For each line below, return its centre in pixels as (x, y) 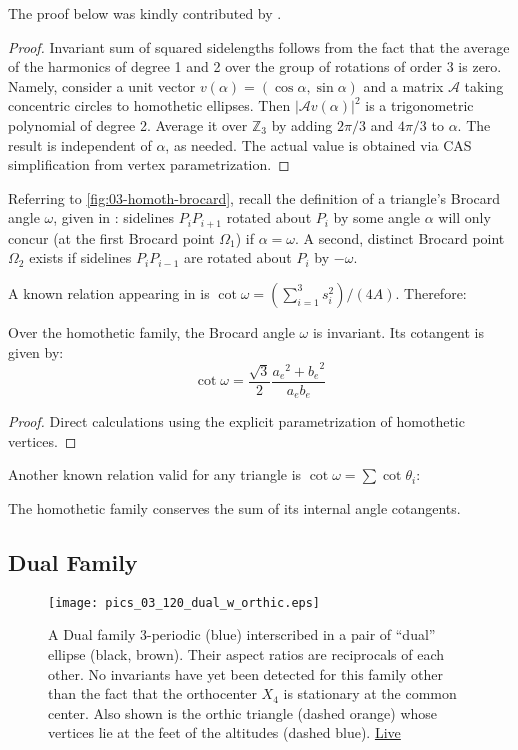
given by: (36, 351)
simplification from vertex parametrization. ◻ (149, 164)
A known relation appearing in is (109, 292)
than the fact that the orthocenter (152, 693)
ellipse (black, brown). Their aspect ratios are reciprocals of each (246, 654)
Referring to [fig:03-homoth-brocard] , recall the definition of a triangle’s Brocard (254, 197)
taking (484, 85)
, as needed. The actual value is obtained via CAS (318, 144)
